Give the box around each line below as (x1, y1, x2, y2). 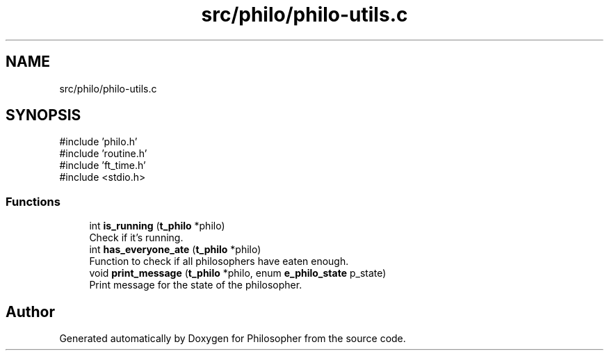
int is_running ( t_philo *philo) (89, 220, 225, 232)
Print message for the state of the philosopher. (89, 279, 302, 291)
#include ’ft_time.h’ (59, 159, 146, 172)
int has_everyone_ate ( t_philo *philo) (89, 243, 261, 256)
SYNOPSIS (6, 106, 81, 124)
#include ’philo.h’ (59, 136, 138, 148)
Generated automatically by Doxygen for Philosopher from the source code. (59, 332, 406, 345)
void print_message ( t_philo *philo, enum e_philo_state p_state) (89, 267, 387, 280)
